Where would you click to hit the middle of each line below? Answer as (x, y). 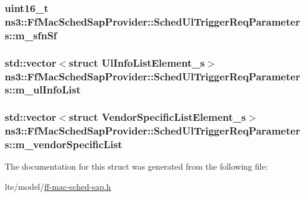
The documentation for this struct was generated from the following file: (136, 166)
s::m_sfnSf (31, 35)
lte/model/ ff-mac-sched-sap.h (58, 187)
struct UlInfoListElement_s (137, 62)
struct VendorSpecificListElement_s (158, 117)
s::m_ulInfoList (43, 90)
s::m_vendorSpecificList (64, 144)
